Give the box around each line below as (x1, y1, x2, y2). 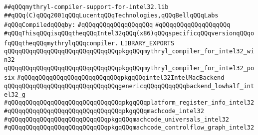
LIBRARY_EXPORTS (120, 39, 175, 47)
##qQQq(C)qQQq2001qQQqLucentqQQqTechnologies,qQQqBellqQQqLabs (4, 11, 219, 19)
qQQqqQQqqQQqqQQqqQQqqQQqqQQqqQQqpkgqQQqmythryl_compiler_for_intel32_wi (4, 48, 255, 55)
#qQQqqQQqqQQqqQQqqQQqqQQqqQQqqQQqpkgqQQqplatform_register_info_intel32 (4, 99, 255, 107)
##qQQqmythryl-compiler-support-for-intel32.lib (4, 3, 169, 10)
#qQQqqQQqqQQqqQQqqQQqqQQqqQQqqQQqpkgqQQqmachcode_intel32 (4, 107, 204, 115)
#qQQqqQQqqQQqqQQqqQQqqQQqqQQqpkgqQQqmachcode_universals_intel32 (4, 116, 230, 123)
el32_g (4, 91, 25, 98)
